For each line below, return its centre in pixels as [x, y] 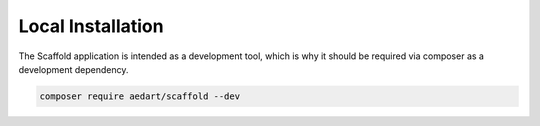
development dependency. [73, 69]
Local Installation [91, 26]
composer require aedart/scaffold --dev [139, 96]
